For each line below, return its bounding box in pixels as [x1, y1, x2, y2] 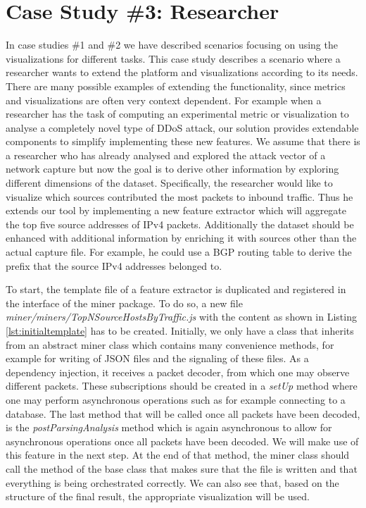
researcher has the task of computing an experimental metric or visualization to [6, 106, 349, 121]
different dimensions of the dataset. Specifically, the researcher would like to [6, 175, 333, 190]
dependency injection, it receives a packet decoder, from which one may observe [6, 364, 350, 379]
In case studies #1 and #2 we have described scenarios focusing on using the [6, 37, 338, 52]
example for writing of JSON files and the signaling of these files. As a [6, 351, 309, 366]
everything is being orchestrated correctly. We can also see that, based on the [6, 475, 339, 490]
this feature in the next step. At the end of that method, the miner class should [6, 447, 350, 462]
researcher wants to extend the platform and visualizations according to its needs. [6, 65, 358, 80]
